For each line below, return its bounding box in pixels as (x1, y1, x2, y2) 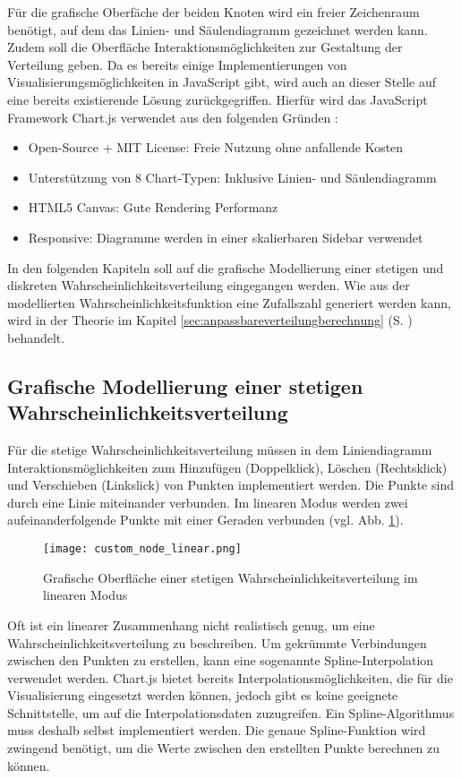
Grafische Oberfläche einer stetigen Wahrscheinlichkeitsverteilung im (43, 568, 418, 586)
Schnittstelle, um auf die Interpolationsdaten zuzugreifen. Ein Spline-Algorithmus (7, 703, 455, 722)
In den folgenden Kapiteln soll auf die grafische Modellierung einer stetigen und (7, 258, 444, 277)
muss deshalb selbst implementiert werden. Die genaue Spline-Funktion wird (7, 721, 426, 740)
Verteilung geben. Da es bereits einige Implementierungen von (7, 55, 347, 73)
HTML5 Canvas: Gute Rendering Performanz (28, 198, 278, 217)
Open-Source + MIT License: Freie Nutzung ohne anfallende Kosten (28, 138, 404, 157)
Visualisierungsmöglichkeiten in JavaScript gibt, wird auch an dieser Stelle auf (7, 73, 437, 91)
